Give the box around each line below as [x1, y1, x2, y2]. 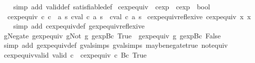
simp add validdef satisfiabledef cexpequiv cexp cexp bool [13, 1, 210, 11]
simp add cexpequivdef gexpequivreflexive [13, 21, 145, 31]
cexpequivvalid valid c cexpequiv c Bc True [3, 49, 147, 60]
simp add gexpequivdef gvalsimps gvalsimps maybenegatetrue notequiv [3, 40, 228, 50]
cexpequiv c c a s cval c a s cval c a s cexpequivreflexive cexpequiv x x [7, 11, 251, 21]
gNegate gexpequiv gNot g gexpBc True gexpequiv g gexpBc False [3, 30, 221, 40]
